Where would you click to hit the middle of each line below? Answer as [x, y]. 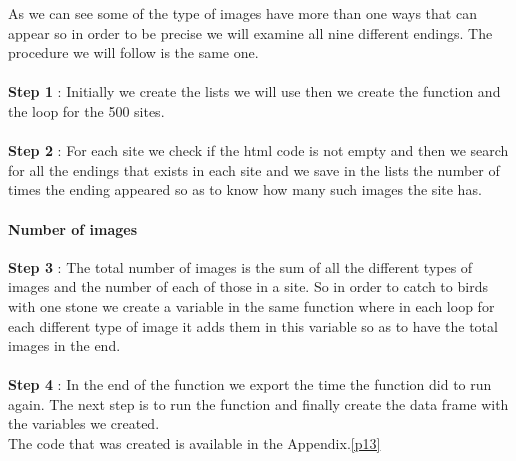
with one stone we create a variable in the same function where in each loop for [251, 305]
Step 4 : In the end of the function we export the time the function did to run [250, 384]
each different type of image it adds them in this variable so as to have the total [253, 325]
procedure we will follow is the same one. [133, 52]
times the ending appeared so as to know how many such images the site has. [245, 189]
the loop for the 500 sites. [86, 110]
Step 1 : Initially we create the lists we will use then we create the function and [254, 91]
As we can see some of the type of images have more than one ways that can [242, 13]
